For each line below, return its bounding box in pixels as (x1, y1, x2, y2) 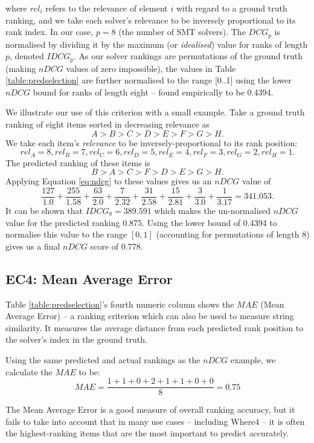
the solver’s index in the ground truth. (5, 333, 147, 346)
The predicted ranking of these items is (5, 156, 150, 169)
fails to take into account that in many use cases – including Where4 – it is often (5, 415, 305, 427)
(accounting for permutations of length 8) (156, 228, 310, 241)
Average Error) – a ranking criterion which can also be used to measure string (5, 309, 294, 322)
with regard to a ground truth (176, 2, 287, 14)
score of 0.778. (90, 239, 143, 252)
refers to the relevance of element (45, 2, 168, 14)
